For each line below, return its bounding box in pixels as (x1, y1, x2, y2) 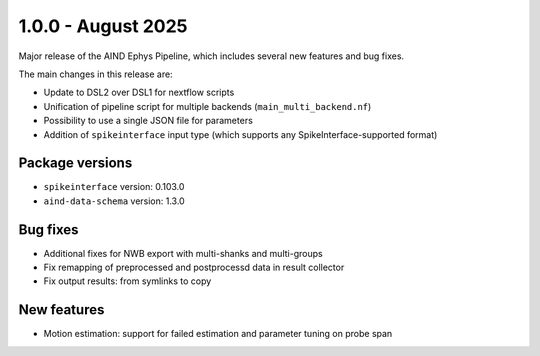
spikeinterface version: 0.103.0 (43, 181, 185, 193)
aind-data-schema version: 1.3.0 (43, 195, 185, 207)
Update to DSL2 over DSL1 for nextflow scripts (43, 86, 235, 99)
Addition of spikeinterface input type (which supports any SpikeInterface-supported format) (43, 128, 438, 140)
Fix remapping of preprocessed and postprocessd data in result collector (43, 261, 345, 274)
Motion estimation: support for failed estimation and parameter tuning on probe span (43, 328, 393, 340)
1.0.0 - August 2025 (18, 15, 189, 37)
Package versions (18, 155, 133, 172)
